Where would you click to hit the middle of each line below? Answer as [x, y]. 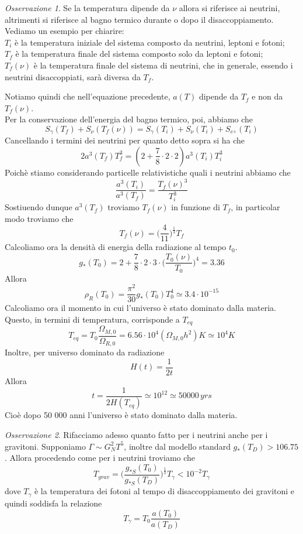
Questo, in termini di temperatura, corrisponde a [92, 319]
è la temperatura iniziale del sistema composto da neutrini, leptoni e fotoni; [150, 42]
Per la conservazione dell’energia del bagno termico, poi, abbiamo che [129, 119]
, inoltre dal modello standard [177, 446]
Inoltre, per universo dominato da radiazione [85, 352]
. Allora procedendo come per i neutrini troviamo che [100, 458]
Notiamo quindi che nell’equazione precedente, [88, 96]
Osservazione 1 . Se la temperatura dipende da [87, 8]
